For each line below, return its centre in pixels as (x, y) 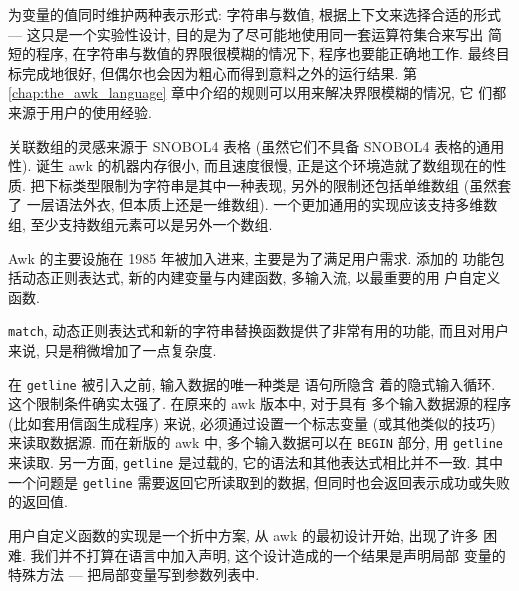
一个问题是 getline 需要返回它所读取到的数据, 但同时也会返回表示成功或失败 (259, 481)
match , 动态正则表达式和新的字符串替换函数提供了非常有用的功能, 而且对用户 (258, 330)
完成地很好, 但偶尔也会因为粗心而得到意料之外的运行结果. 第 (219, 72)
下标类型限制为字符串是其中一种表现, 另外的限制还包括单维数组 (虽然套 (278, 184)
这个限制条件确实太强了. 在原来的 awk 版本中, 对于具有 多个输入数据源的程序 (260, 403)
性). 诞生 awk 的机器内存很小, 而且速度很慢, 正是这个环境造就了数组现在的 (250, 165)
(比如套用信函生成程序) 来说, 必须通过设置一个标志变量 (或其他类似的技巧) (252, 422)
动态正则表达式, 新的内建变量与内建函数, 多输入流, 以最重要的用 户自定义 (261, 277)
